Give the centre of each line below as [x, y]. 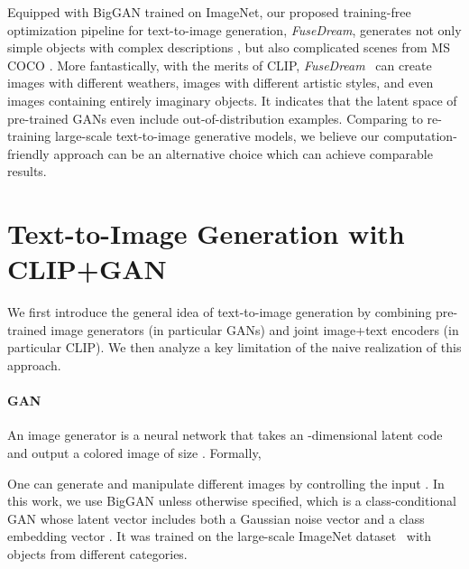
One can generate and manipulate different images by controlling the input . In [226, 483]
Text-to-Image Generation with [206, 233]
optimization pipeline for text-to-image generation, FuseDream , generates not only [234, 29]
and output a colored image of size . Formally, [134, 453]
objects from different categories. [97, 553]
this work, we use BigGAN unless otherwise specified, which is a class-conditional [232, 501]
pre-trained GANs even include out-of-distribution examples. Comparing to [215, 118]
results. [27, 171]
